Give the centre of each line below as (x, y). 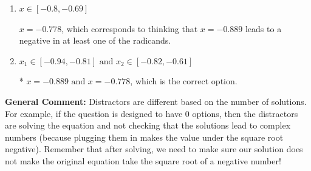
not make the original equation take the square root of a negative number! (143, 160)
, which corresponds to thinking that (130, 28)
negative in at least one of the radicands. (95, 40)
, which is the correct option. (184, 81)
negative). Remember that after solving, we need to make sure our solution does (154, 149)
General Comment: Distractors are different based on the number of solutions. (156, 101)
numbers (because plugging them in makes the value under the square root (144, 137)
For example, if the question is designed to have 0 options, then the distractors (152, 113)
